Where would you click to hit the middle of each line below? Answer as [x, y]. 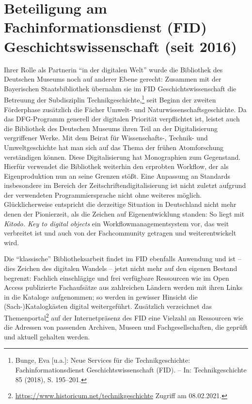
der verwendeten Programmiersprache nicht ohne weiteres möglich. [103, 194]
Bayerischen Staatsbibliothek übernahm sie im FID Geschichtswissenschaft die [120, 88]
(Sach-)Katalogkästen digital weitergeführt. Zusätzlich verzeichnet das [108, 306]
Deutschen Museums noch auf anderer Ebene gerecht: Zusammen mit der [113, 79]
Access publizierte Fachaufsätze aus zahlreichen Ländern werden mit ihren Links [123, 287]
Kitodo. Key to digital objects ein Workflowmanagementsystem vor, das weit [117, 223]
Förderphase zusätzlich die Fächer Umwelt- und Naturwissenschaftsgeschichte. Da [125, 109]
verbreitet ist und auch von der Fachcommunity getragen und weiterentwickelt [120, 233]
